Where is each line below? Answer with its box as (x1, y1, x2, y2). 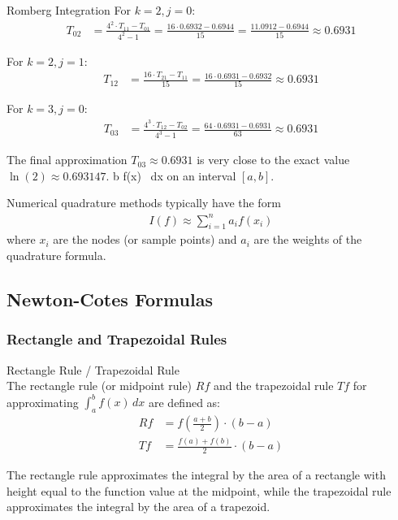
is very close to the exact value (197, 151, 350, 168)
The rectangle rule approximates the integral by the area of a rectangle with (6, 466, 386, 483)
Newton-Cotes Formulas (6, 286, 213, 311)
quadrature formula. (6, 246, 106, 263)
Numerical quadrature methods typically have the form (6, 194, 281, 211)
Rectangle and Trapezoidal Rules (6, 329, 227, 349)
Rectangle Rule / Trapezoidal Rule (6, 361, 180, 378)
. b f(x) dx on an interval (106, 167, 236, 184)
